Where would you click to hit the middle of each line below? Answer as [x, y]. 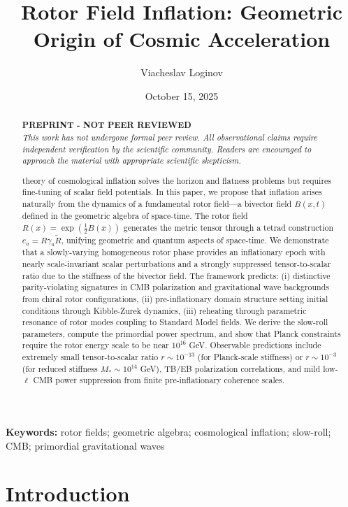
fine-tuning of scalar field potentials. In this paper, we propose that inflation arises [172, 192]
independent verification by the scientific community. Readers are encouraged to [167, 149]
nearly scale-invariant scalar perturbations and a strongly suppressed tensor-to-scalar [176, 263]
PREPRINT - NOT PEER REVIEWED [107, 125]
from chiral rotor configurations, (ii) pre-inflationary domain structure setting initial [175, 298]
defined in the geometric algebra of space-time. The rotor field [135, 216]
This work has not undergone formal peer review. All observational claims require [169, 137]
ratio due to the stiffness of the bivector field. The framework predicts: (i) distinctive [176, 275]
